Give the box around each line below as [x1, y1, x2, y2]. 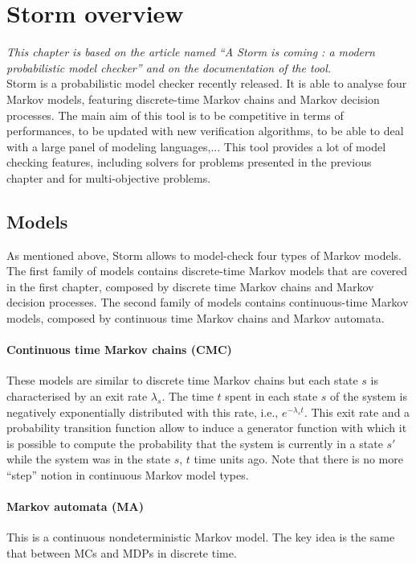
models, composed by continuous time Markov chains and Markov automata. [6, 310, 385, 327]
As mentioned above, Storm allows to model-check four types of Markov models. [6, 246, 402, 263]
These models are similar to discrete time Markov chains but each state [6, 372, 358, 389]
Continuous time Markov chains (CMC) [6, 341, 232, 358]
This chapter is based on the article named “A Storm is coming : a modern [6, 43, 375, 60]
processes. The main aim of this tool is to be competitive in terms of [6, 106, 344, 123]
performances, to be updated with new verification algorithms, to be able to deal [6, 122, 404, 139]
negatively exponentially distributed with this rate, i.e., [6, 403, 279, 420]
